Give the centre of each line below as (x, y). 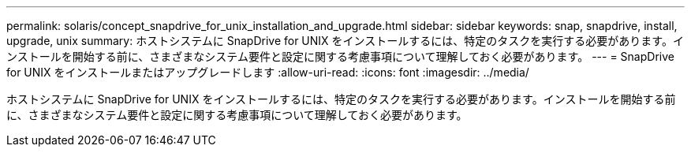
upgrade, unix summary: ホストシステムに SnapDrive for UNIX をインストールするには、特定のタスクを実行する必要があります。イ (345, 41)
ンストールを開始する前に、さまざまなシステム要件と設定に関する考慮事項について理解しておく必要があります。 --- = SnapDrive (340, 56)
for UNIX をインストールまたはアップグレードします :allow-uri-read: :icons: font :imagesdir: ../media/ (268, 72)
